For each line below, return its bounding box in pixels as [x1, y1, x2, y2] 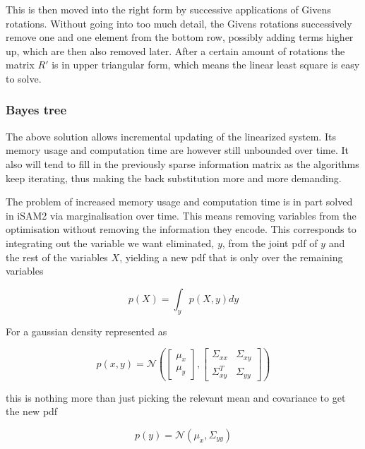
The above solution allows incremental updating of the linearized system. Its [6, 128, 336, 143]
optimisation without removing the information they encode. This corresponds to [6, 222, 357, 237]
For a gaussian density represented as [6, 323, 167, 338]
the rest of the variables [6, 249, 108, 264]
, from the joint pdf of [222, 235, 318, 250]
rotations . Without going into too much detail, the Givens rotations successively [6, 16, 352, 30]
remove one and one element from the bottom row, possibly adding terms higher [6, 30, 354, 44]
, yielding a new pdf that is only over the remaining [119, 249, 343, 264]
